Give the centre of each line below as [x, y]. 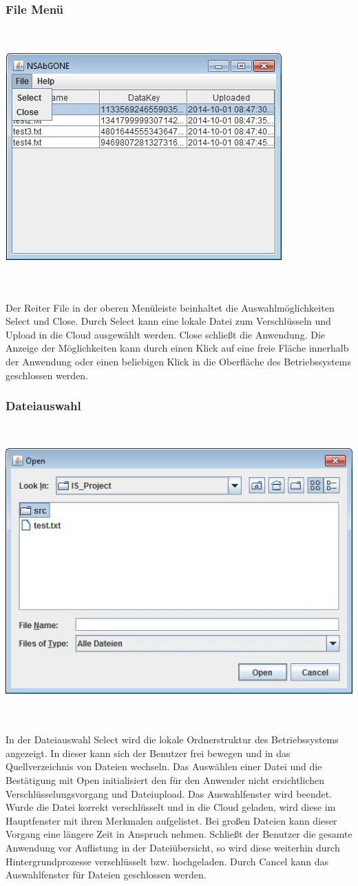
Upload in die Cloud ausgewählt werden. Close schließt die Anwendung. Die [166, 334]
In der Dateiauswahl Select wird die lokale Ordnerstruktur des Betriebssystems [172, 739]
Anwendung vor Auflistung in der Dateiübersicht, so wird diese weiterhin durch [173, 848]
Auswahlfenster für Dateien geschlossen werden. [106, 875]
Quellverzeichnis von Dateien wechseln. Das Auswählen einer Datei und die [164, 766]
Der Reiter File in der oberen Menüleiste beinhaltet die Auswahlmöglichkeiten [170, 307]
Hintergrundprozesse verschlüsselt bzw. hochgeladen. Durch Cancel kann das [167, 861]
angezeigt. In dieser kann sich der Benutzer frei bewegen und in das [148, 753]
